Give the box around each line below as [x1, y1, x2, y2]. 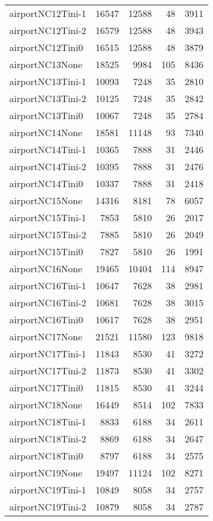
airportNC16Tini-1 [9, 279, 86, 292]
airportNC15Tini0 [9, 245, 83, 258]
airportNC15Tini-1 [9, 211, 86, 224]
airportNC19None [9, 466, 83, 479]
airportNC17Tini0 [9, 381, 83, 394]
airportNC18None [9, 398, 83, 411]
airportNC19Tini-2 [9, 500, 86, 513]
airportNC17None [9, 330, 83, 343]
